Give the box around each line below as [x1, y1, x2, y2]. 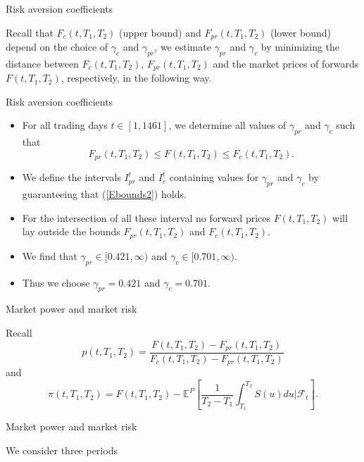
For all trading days [22, 118, 108, 132]
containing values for [169, 170, 259, 185]
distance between [6, 56, 79, 70]
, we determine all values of [168, 118, 287, 132]
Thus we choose [22, 275, 90, 289]
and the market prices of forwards [213, 56, 359, 70]
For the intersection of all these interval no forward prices [22, 210, 271, 225]
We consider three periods [6, 443, 118, 458]
